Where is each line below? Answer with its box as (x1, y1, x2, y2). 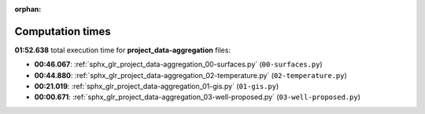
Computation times (14, 24, 111, 38)
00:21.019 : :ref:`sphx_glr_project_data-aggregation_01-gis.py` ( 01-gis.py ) (34, 82, 279, 91)
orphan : (14, 5, 42, 13)
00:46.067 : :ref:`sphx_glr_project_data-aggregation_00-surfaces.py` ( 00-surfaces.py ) (34, 59, 323, 69)
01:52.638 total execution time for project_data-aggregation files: (14, 45, 231, 55)
